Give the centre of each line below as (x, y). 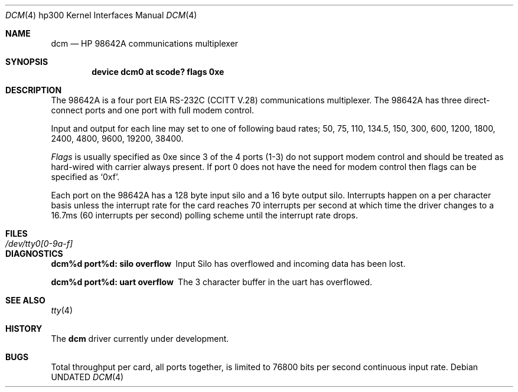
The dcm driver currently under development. (140, 339)
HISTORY (24, 329)
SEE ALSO (25, 300)
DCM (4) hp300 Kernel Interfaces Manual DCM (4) (101, 15)
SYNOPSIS (27, 62)
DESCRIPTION (34, 90)
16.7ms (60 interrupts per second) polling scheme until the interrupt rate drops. (204, 215)
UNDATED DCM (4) (87, 377)
